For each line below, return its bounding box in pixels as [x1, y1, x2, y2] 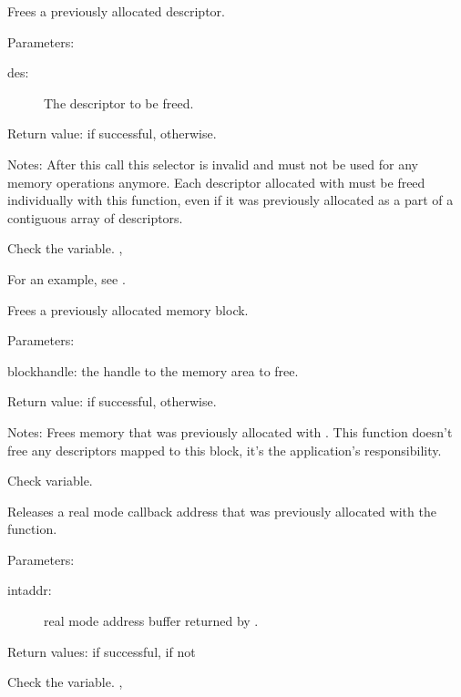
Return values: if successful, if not [7, 641, 196, 661]
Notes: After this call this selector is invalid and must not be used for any [7, 154, 418, 173]
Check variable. [7, 471, 93, 490]
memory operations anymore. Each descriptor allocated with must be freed [7, 172, 425, 191]
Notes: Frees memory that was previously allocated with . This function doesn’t [7, 422, 453, 441]
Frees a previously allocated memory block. [7, 300, 249, 319]
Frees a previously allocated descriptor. [7, 2, 225, 20]
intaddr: [7, 580, 52, 600]
